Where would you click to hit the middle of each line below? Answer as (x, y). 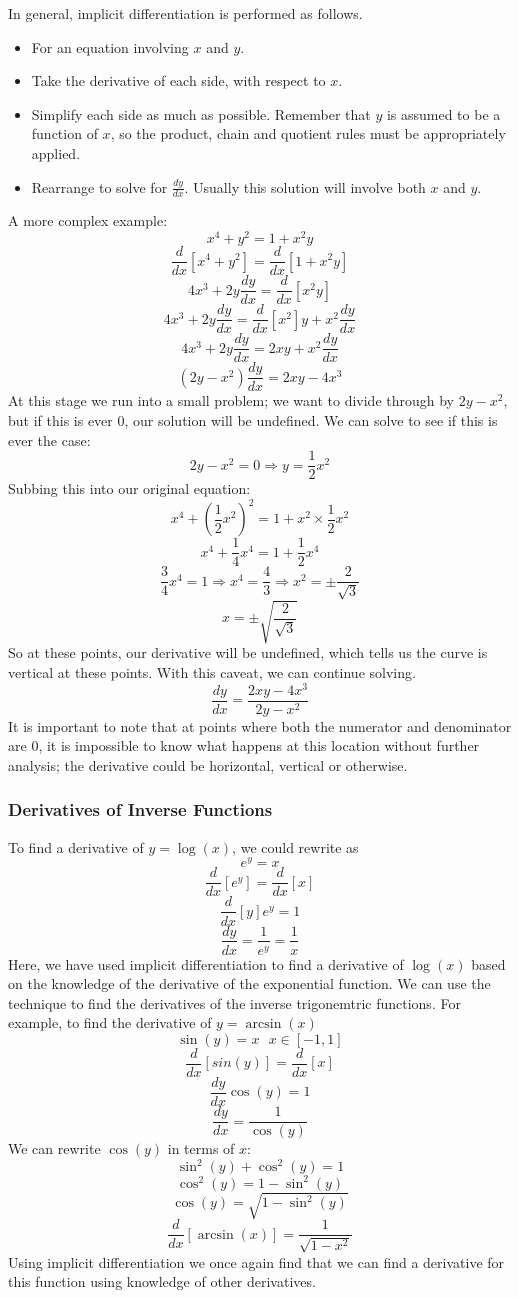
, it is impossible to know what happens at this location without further (259, 745)
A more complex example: (88, 220)
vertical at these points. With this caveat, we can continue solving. (212, 671)
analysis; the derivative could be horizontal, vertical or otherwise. (208, 764)
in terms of (201, 1148)
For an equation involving (110, 46)
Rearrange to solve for (99, 186)
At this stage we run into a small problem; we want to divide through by (231, 400)
